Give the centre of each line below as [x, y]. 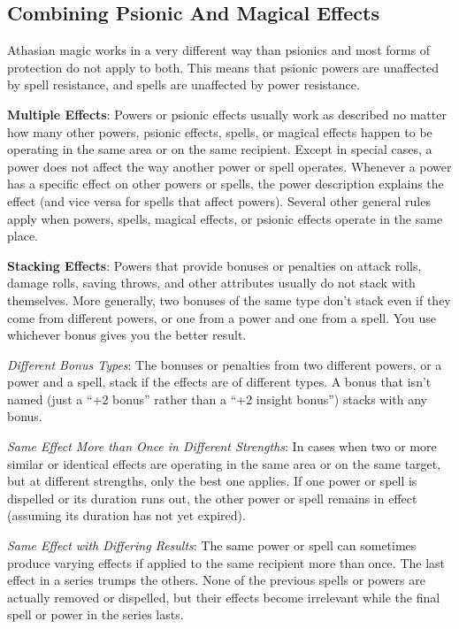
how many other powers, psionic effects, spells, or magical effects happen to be [220, 131]
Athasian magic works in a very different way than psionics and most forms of [219, 50]
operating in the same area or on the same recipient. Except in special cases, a [220, 149]
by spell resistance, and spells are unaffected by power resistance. [184, 84]
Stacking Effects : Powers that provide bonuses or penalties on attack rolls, [214, 265]
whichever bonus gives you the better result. [127, 335]
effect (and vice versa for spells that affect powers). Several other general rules [219, 200]
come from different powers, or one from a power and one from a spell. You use [222, 317]
